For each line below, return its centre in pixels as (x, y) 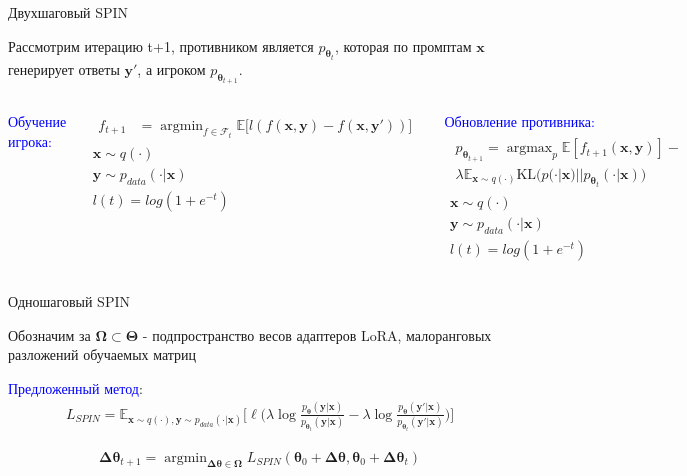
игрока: (30, 141)
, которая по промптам (403, 45)
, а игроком (171, 69)
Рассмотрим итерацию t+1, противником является (161, 45)
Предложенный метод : (75, 387)
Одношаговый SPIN (69, 300)
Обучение (37, 121)
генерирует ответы (64, 69)
